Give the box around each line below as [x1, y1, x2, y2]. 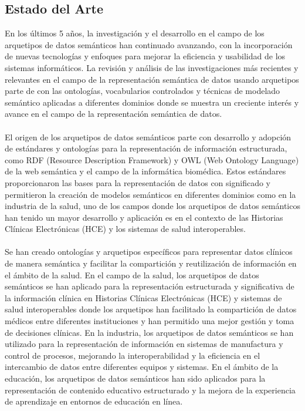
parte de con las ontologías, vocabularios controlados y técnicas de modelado [5, 85, 280, 97]
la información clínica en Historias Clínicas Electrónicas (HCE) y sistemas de [5, 291, 282, 304]
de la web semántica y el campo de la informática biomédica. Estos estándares [5, 165, 286, 177]
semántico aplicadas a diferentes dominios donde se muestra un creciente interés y [5, 96, 299, 108]
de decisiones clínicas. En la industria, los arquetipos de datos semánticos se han [5, 326, 294, 338]
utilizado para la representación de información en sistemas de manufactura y [5, 338, 283, 350]
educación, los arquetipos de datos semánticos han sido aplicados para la [5, 372, 266, 385]
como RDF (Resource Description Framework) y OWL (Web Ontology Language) [5, 153, 299, 166]
